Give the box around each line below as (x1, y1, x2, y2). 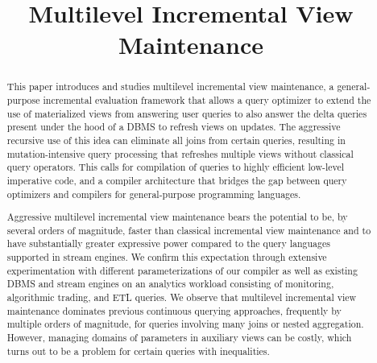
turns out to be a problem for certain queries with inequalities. (6, 344, 270, 357)
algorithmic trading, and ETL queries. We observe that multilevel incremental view (6, 291, 357, 304)
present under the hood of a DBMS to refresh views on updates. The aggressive (6, 120, 341, 134)
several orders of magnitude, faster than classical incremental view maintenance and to (6, 223, 371, 237)
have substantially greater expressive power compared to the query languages (6, 237, 330, 250)
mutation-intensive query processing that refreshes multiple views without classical (6, 146, 354, 160)
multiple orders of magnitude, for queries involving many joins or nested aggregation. (6, 317, 364, 331)
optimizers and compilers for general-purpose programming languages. (6, 187, 301, 200)
